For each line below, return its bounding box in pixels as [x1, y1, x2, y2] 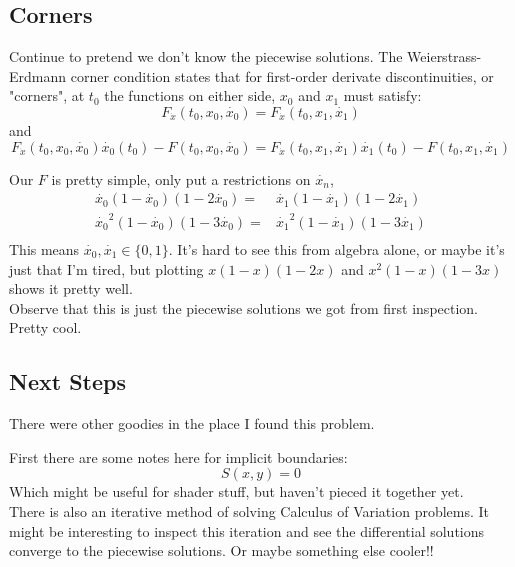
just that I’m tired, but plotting [9, 258, 204, 279]
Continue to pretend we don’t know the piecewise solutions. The [9, 46, 403, 67]
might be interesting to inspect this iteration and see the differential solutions [9, 520, 485, 541]
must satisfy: [343, 85, 422, 106]
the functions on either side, [104, 85, 276, 106]
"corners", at [9, 85, 85, 106]
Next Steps [9, 366, 126, 397]
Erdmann [9, 65, 67, 86]
